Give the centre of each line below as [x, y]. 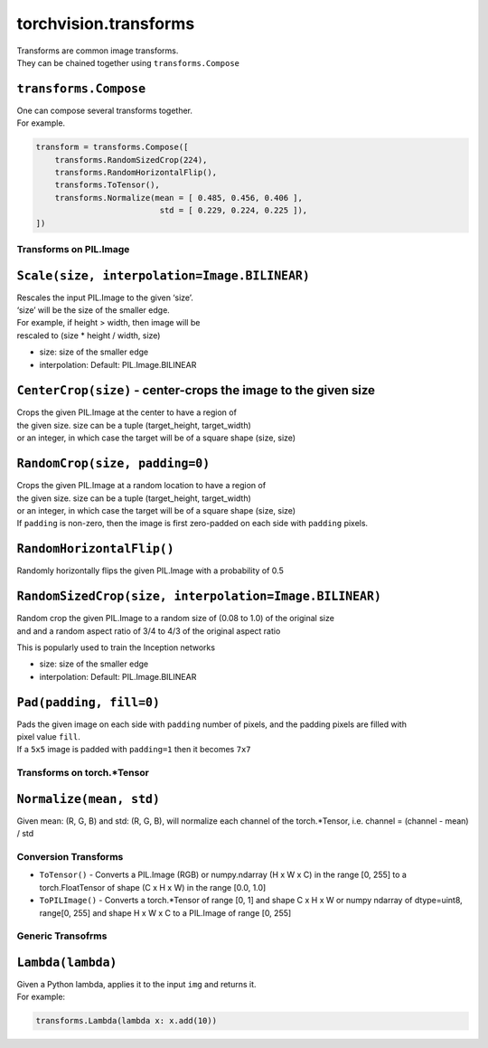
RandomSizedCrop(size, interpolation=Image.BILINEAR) [199, 596]
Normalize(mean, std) [88, 799]
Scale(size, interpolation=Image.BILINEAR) [164, 275]
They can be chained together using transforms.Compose [128, 62]
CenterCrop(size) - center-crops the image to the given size [196, 390]
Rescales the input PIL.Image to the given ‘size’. [105, 297]
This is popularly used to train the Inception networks [116, 647]
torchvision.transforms [106, 24]
